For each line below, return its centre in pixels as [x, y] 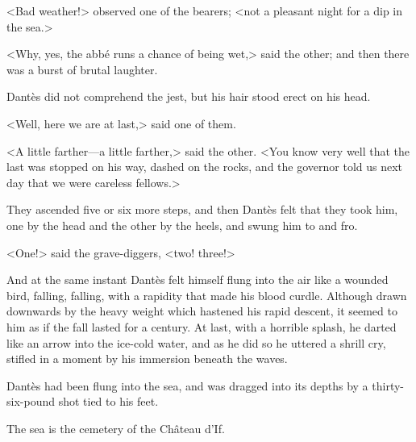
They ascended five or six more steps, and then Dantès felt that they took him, [202, 209]
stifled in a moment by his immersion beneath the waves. [147, 359]
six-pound [31, 401]
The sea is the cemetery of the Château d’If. [116, 428]
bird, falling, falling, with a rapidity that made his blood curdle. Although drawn [207, 295]
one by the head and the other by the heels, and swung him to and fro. [182, 225]
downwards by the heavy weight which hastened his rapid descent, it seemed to [202, 311]
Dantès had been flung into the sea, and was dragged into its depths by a [187, 385]
